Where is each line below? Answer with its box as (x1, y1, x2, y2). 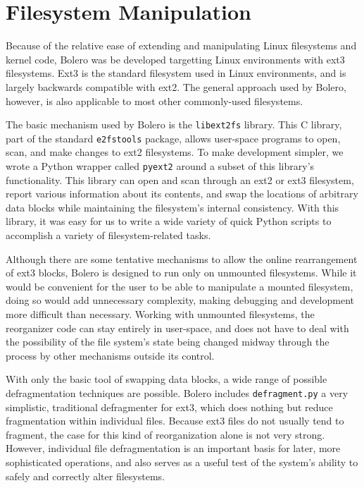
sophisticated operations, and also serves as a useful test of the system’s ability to (6, 455, 358, 469)
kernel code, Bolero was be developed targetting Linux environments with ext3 (6, 51, 345, 66)
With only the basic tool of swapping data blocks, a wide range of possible (6, 372, 327, 386)
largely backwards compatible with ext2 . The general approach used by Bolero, (6, 79, 346, 94)
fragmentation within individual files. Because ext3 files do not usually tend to (6, 413, 344, 428)
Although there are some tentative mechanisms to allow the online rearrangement (6, 251, 358, 266)
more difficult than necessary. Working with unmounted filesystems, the (6, 307, 315, 321)
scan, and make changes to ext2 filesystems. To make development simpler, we (6, 145, 344, 159)
